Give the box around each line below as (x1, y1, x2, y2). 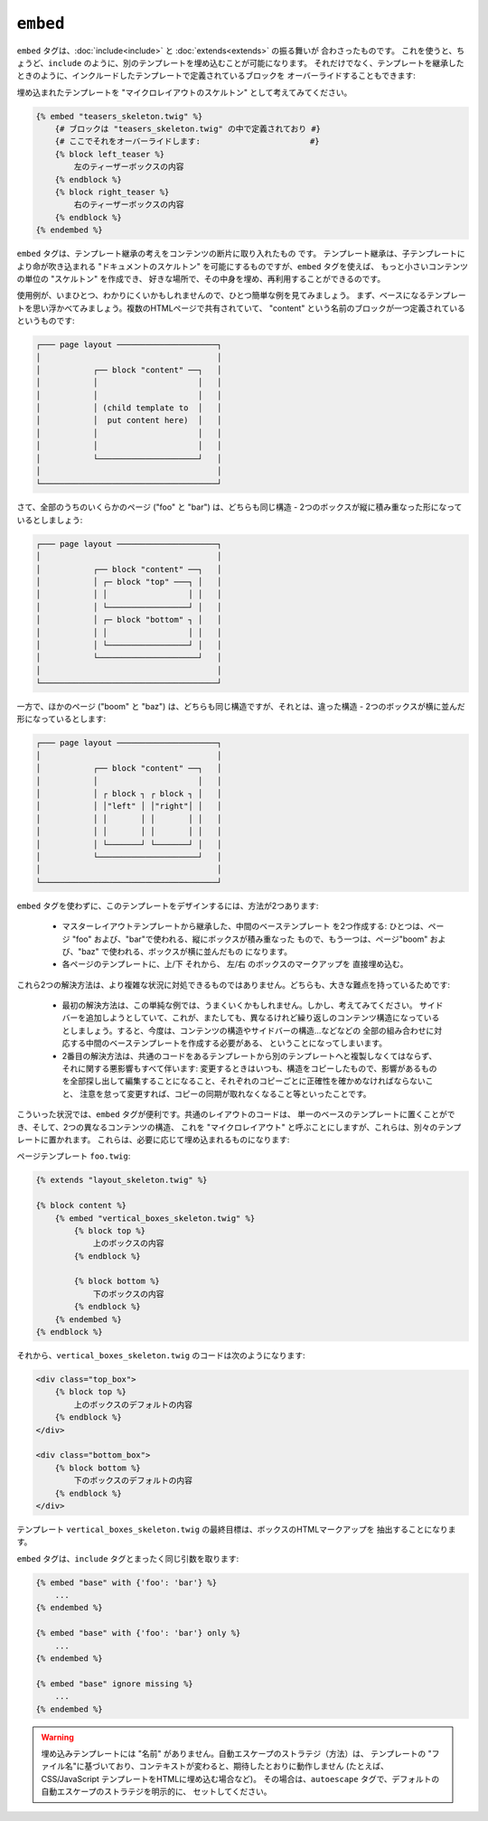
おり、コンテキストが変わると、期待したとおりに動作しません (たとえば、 (115, 1760, 389, 1771)
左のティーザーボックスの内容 (73, 162, 184, 172)
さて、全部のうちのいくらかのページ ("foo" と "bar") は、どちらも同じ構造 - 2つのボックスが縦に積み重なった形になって (16, 502, 463, 512)
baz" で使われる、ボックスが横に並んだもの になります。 (81, 945, 293, 957)
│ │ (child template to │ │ (35, 403, 222, 413)
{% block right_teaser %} (54, 187, 170, 198)
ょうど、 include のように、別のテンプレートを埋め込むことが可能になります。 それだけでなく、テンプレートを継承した (16, 57, 465, 68)
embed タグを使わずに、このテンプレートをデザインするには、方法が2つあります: (16, 900, 319, 911)
